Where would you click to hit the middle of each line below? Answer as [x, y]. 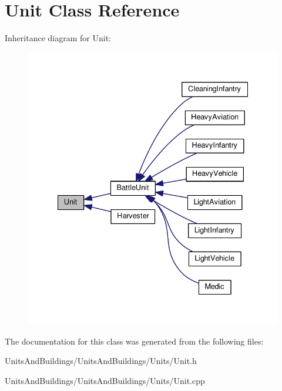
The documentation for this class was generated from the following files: [134, 341]
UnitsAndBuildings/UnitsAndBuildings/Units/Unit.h [101, 361]
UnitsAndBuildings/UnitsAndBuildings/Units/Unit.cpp [105, 380]
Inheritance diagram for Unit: [58, 38]
